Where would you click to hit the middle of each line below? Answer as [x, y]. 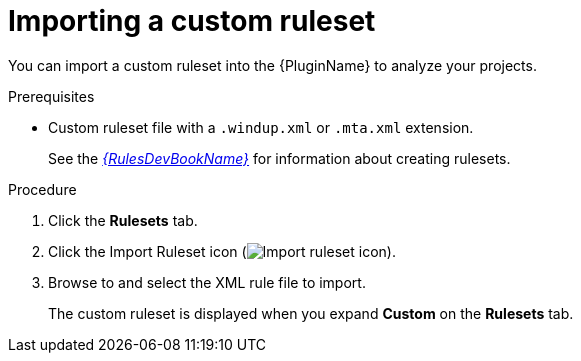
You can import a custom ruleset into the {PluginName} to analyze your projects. [272, 65]
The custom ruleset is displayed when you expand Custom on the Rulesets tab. [311, 313]
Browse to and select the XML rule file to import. [207, 282]
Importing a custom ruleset [192, 21]
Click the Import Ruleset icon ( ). [222, 251]
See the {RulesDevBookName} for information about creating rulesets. [279, 158]
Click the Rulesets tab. [123, 220]
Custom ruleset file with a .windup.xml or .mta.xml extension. [261, 127]
